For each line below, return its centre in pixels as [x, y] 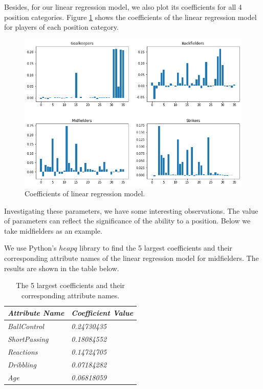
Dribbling [22, 364]
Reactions [23, 351]
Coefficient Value [102, 313]
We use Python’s [30, 248]
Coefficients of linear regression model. [85, 193]
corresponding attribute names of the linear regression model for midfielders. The [131, 258]
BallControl [26, 326]
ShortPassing [28, 339]
